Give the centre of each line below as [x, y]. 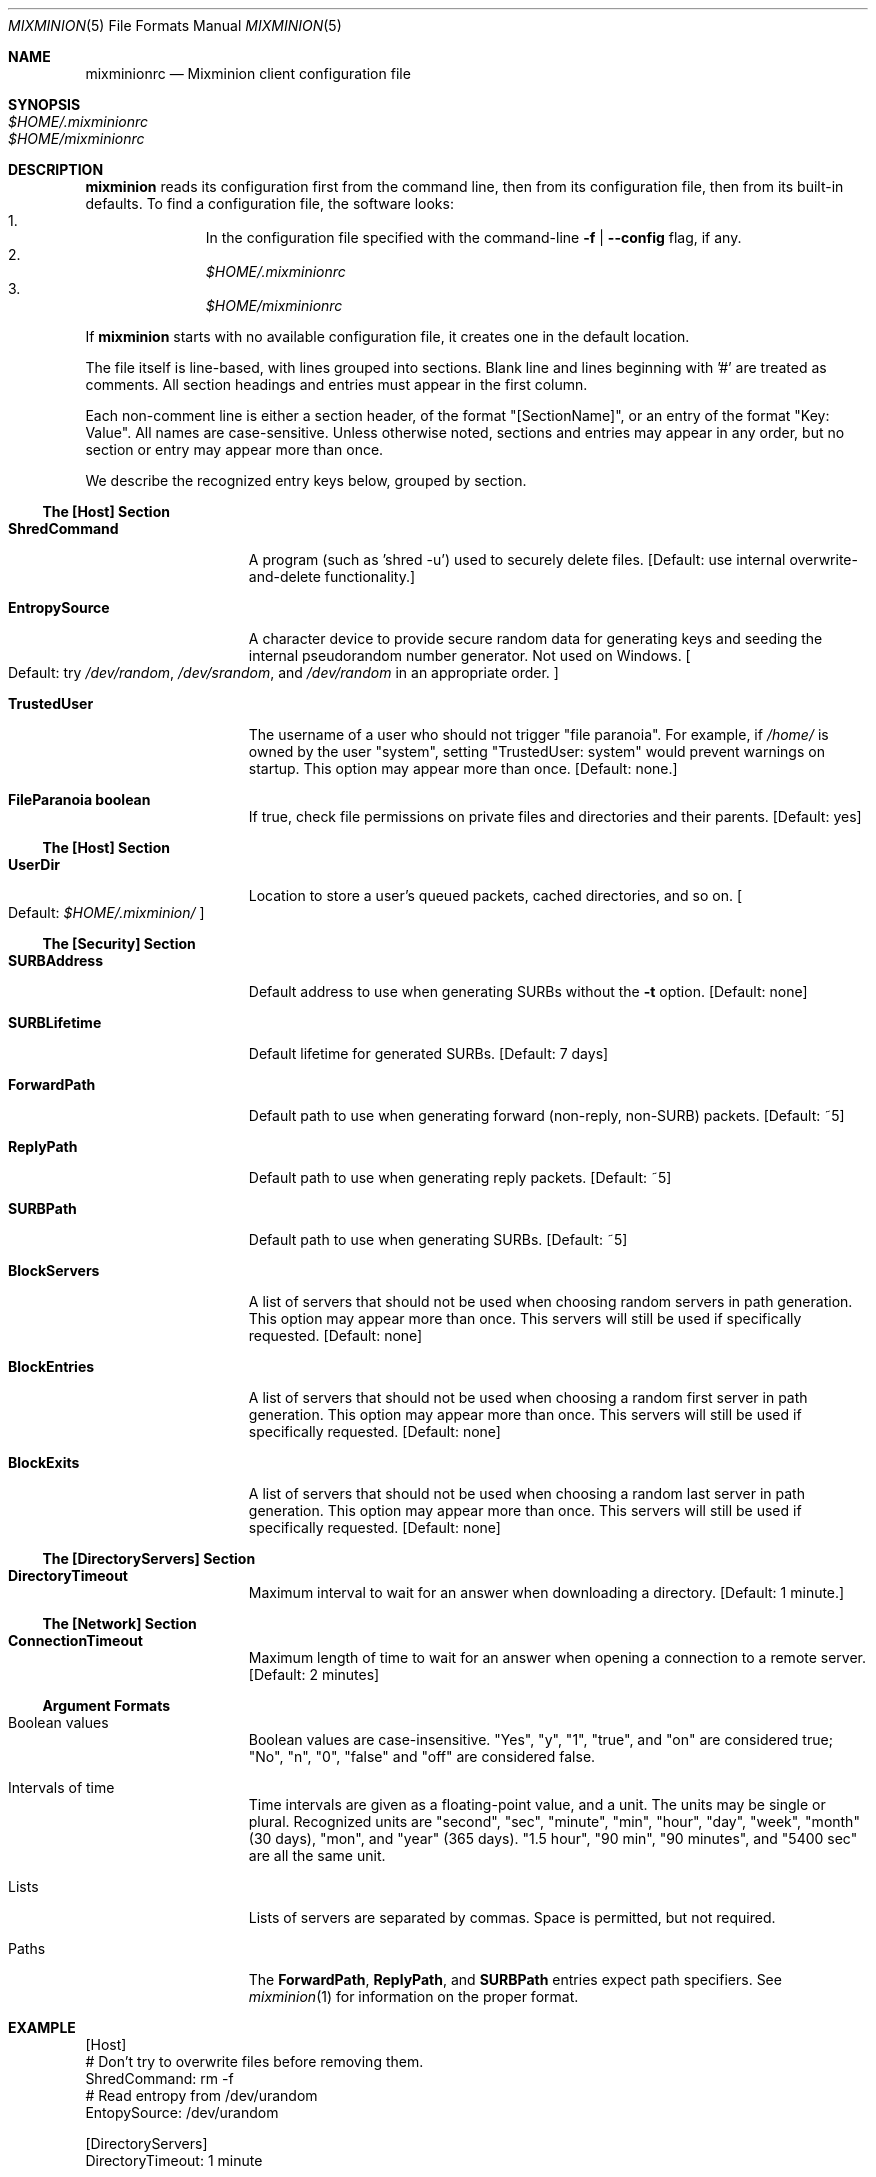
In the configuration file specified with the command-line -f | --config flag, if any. [473, 237]
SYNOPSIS [44, 104]
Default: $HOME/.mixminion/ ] [106, 912]
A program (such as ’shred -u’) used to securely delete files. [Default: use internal [517, 559]
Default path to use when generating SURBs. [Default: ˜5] [438, 1239]
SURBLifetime [55, 1022]
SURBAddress [56, 960]
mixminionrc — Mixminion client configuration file [248, 73]
